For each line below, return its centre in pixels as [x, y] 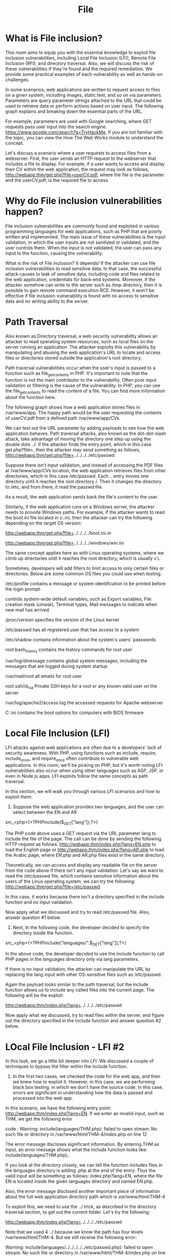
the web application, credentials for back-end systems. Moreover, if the [80, 279]
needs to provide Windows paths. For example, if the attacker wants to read [85, 512]
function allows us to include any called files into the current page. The [80, 990]
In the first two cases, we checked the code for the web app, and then [87, 1076]
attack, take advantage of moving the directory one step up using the [78, 439]
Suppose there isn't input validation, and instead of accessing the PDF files [84, 465]
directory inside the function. [43, 933]
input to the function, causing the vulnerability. [54, 253]
